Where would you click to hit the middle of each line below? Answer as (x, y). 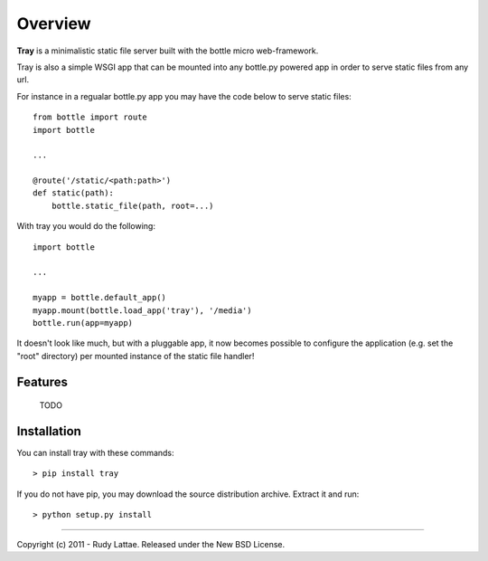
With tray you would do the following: (86, 226)
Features (42, 381)
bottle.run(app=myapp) (83, 323)
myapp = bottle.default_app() (100, 298)
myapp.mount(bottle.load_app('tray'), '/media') (142, 310)
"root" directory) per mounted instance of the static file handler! (136, 356)
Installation (49, 431)
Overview (54, 24)
